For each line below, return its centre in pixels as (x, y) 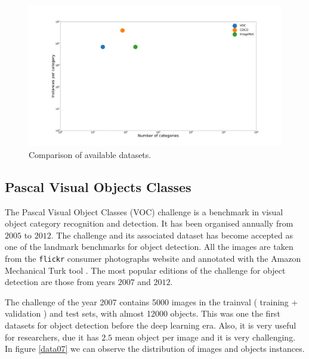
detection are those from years (60, 282)
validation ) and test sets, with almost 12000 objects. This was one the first (143, 313)
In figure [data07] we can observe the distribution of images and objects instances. (155, 349)
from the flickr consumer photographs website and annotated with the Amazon (153, 259)
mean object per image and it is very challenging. (205, 337)
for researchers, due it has (52, 337)
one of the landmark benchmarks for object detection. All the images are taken (149, 247)
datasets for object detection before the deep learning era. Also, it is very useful (151, 325)
